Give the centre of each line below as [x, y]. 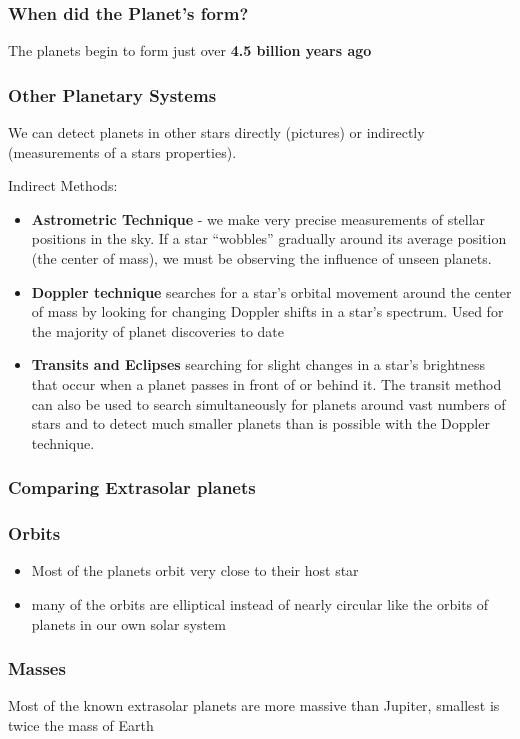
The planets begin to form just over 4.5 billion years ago [190, 50]
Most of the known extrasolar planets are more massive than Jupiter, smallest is [254, 705]
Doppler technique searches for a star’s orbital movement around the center [271, 291]
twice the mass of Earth [81, 725]
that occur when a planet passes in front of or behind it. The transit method [266, 383]
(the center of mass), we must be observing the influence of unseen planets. [261, 258]
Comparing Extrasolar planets [132, 487]
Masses [37, 668]
